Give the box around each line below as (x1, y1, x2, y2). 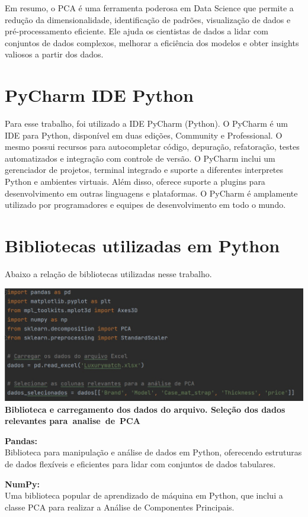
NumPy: (5, 477, 40, 490)
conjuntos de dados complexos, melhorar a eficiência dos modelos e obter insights (5, 36, 299, 49)
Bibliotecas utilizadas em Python (5, 233, 280, 258)
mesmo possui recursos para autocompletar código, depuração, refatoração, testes (5, 140, 300, 153)
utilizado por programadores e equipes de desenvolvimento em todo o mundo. (5, 198, 286, 211)
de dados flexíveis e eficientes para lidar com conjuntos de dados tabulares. (5, 458, 276, 470)
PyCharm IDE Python (5, 83, 194, 107)
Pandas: (5, 434, 37, 447)
